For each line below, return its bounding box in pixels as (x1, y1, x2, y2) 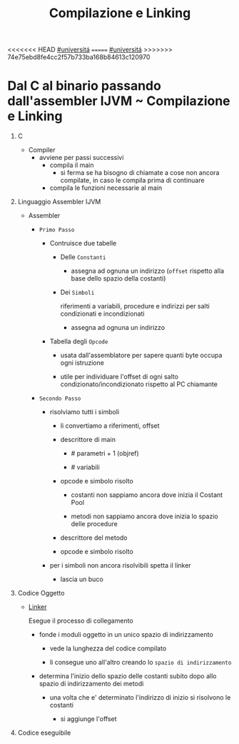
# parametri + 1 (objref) (71, 449, 139, 458)
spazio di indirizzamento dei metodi (39, 680, 144, 688)
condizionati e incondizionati (60, 309, 145, 318)
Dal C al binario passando (7, 78, 162, 94)
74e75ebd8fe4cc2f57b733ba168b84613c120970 (7, 53, 151, 61)
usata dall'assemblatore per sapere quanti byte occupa (60, 351, 223, 360)
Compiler (28, 146, 56, 154)
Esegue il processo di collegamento (28, 616, 133, 625)
